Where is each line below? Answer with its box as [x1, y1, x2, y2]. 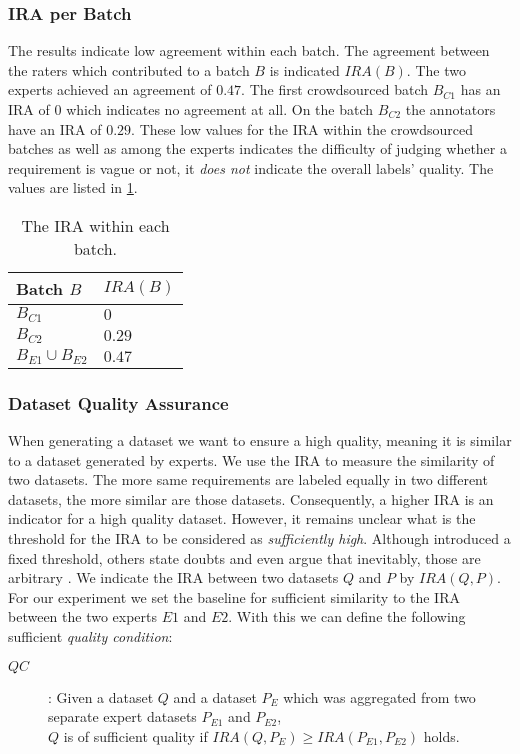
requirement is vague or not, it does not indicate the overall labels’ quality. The [8, 157, 494, 178]
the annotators [405, 99, 496, 119]
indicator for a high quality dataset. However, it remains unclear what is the [8, 508, 476, 529]
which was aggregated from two [283, 686, 476, 707]
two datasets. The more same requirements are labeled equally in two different [8, 469, 488, 490]
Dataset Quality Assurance [8, 390, 229, 415]
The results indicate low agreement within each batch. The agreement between [8, 40, 490, 61]
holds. [423, 725, 460, 746]
